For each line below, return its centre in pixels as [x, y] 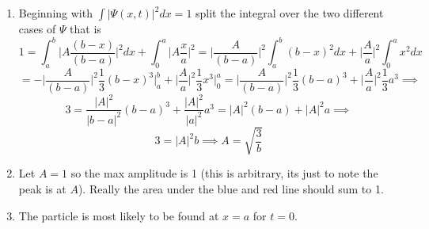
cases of [37, 29]
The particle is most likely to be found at [119, 215]
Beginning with [55, 13]
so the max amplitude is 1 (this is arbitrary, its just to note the [224, 173]
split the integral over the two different [290, 13]
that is [85, 29]
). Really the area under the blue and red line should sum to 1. [231, 189]
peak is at [42, 189]
